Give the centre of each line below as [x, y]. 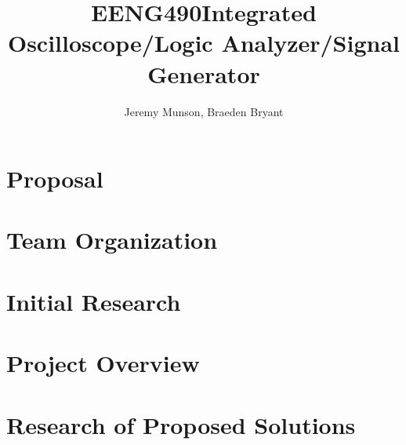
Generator [204, 73]
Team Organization [112, 240]
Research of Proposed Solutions [181, 424]
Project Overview [103, 363]
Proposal [55, 179]
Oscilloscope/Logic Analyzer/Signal [204, 43]
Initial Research [94, 301]
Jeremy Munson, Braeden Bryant [204, 111]
